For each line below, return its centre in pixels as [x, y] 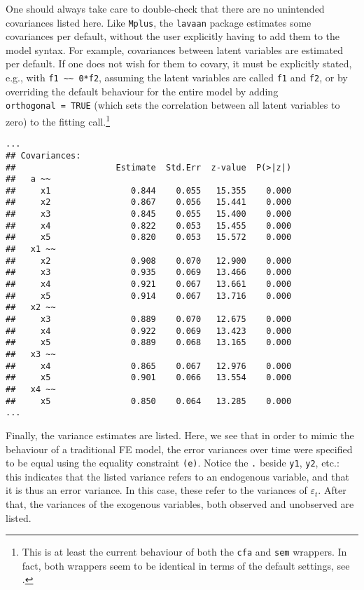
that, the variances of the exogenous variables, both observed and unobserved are [180, 503]
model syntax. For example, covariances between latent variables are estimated [175, 49]
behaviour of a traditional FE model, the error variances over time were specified [179, 449]
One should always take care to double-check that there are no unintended [165, 8]
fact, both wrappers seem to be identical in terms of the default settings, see [186, 565]
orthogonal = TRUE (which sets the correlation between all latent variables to [173, 105]
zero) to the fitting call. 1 [58, 120]
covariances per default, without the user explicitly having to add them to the [173, 36]
